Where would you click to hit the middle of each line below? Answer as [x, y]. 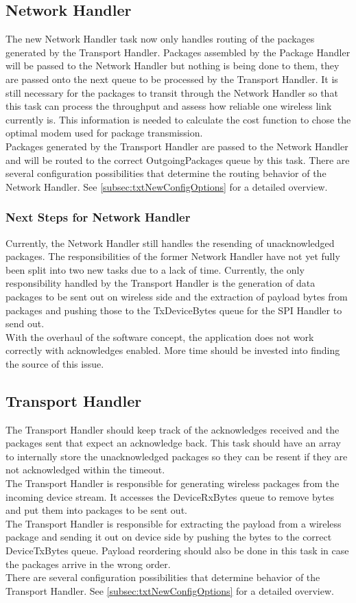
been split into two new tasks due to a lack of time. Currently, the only [155, 269]
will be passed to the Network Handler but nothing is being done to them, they [173, 66]
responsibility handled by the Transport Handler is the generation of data [161, 283]
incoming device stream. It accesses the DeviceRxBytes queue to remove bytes [170, 496]
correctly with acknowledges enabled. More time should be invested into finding [173, 350]
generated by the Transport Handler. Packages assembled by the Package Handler [178, 52]
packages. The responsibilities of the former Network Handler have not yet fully [173, 256]
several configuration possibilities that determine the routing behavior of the [166, 173]
